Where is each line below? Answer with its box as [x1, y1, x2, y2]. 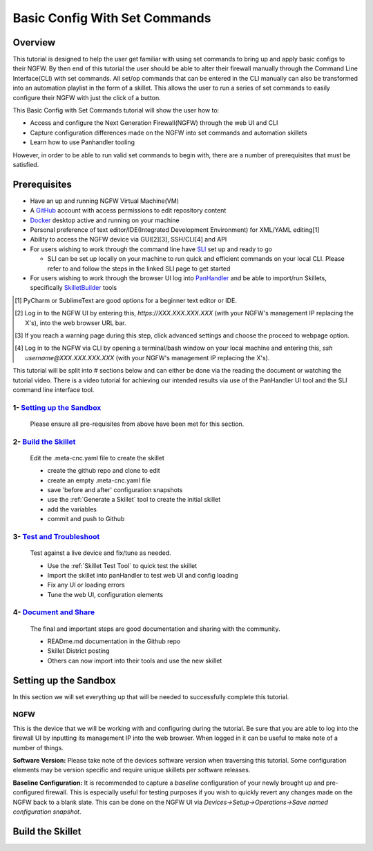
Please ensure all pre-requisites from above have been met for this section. [30, 420, 245, 428]
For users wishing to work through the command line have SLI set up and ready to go [30, 245, 273, 253]
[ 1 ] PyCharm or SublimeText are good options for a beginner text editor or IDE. [15, 296, 238, 304]
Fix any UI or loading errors [47, 580, 125, 589]
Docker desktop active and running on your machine [30, 216, 180, 224]
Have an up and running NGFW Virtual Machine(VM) [30, 197, 180, 205]
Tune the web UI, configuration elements [47, 590, 164, 598]
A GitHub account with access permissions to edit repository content [30, 206, 227, 215]
